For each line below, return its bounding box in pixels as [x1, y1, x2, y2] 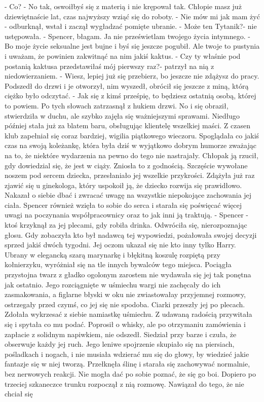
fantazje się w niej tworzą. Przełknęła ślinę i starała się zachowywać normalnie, [5, 358, 250, 369]
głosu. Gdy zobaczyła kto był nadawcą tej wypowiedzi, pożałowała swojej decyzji [5, 229, 257, 240]
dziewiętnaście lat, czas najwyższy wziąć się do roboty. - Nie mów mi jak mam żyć [5, 11, 260, 21]
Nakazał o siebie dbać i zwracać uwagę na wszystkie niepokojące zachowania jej [5, 190, 252, 200]
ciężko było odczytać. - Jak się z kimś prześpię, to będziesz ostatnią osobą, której [5, 90, 256, 101]
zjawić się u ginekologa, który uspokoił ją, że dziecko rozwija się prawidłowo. [5, 179, 242, 190]
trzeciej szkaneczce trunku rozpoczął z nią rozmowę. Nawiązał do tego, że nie [5, 378, 244, 389]
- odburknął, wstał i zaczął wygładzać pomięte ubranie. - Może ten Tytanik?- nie [5, 21, 257, 31]
